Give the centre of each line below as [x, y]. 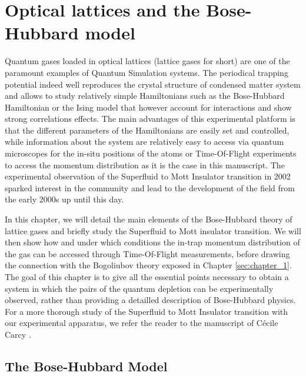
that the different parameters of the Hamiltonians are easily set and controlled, [147, 130]
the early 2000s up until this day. [64, 199]
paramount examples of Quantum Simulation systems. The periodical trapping [147, 72]
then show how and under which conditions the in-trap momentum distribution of [152, 242]
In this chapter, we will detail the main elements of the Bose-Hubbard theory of [149, 219]
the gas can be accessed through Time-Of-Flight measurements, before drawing [147, 253]
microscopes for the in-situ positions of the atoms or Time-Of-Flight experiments [151, 153]
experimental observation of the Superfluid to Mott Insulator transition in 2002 [148, 176]
